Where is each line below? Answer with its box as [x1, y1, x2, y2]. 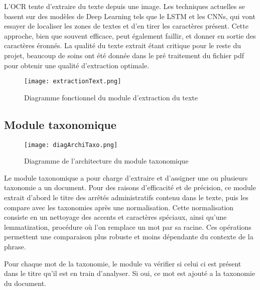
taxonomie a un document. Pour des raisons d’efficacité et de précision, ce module [4, 182, 256, 193]
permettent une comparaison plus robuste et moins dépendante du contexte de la [4, 231, 253, 242]
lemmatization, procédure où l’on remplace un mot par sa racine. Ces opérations [4, 221, 251, 232]
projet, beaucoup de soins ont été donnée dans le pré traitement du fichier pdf [4, 50, 244, 60]
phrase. [4, 241, 26, 252]
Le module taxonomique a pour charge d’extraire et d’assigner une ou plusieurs [4, 172, 248, 183]
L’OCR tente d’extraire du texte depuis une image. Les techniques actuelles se [4, 1, 245, 11]
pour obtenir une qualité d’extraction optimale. [4, 60, 150, 70]
